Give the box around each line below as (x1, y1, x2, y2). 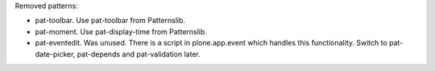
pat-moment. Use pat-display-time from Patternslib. (35, 26, 207, 36)
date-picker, (35, 49, 76, 59)
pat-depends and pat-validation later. (77, 49, 201, 59)
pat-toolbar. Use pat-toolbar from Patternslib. (35, 16, 185, 26)
